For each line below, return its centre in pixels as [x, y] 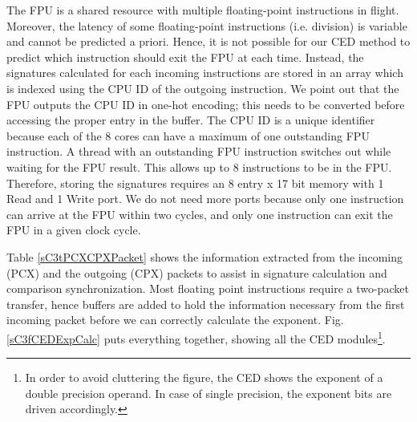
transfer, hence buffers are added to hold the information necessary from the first [206, 304]
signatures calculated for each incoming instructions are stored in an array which [205, 73]
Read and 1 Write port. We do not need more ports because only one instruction [205, 199]
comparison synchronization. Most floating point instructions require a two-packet [208, 288]
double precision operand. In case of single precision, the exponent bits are [208, 393]
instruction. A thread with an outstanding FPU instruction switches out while [199, 151]
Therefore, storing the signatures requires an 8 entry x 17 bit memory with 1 [195, 183]
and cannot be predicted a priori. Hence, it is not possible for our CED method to [208, 41]
